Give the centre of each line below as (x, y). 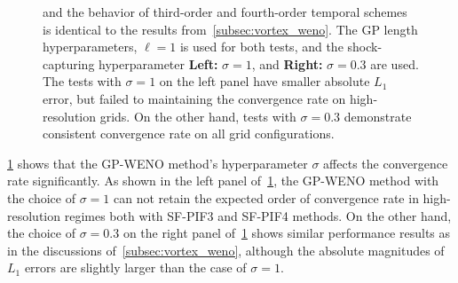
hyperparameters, (90, 47)
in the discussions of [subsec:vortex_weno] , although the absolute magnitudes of (226, 250)
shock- (365, 47)
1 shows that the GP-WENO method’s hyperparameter (158, 163)
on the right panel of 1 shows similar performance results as (287, 233)
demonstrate (378, 116)
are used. (395, 63)
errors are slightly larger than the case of (135, 267)
